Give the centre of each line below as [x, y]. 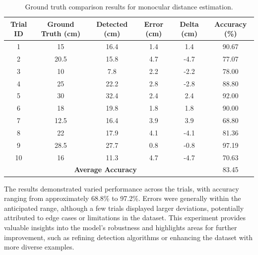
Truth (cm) [61, 33]
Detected [112, 24]
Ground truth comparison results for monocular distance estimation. [129, 6]
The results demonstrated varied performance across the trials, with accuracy [122, 188]
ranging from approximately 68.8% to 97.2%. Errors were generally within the [123, 198]
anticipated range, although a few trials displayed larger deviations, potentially [124, 208]
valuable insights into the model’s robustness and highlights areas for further [121, 227]
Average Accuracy [105, 169]
